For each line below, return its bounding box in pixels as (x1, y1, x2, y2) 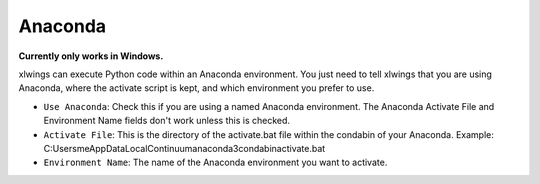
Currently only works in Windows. (18, 50, 164, 62)
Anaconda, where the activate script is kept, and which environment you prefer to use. (18, 82, 375, 94)
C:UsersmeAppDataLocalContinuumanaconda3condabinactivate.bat (43, 142, 326, 154)
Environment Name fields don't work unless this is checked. (43, 115, 290, 127)
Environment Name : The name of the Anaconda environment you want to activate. (43, 156, 388, 169)
